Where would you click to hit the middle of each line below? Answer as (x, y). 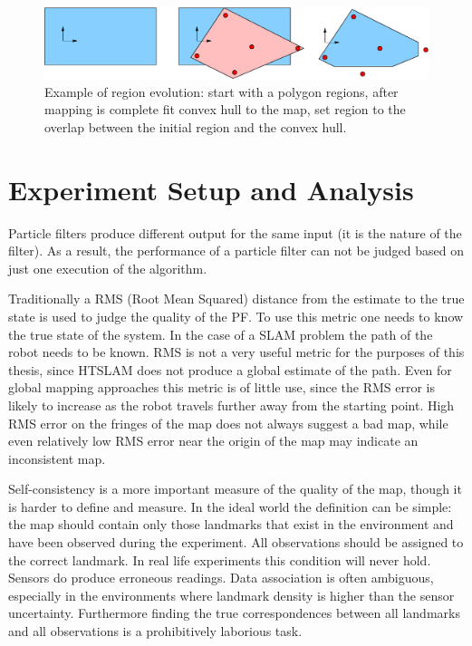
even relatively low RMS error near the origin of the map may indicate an (213, 441)
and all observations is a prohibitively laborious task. (155, 631)
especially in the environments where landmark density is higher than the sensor (231, 595)
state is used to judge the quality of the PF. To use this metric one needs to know (236, 316)
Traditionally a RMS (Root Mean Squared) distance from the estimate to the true (236, 299)
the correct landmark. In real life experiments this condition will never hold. (220, 559)
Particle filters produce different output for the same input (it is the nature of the (235, 232)
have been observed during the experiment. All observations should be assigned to (236, 542)
